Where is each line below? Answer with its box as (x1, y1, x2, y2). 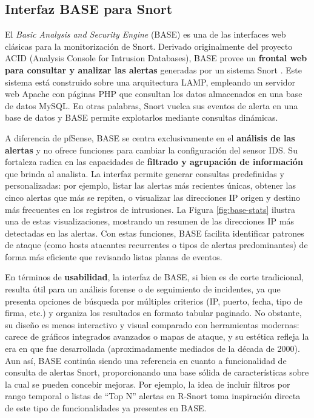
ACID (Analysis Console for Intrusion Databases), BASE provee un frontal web (5, 52, 307, 64)
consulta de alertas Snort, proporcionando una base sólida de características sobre (5, 366, 309, 379)
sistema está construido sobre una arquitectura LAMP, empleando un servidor (5, 75, 296, 88)
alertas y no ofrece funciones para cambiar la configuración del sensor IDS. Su (5, 143, 298, 156)
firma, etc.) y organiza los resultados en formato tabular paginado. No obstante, (5, 306, 302, 319)
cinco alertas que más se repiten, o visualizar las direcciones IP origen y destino (5, 190, 300, 203)
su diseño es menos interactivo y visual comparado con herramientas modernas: (5, 318, 299, 331)
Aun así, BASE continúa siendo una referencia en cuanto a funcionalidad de (5, 354, 287, 366)
